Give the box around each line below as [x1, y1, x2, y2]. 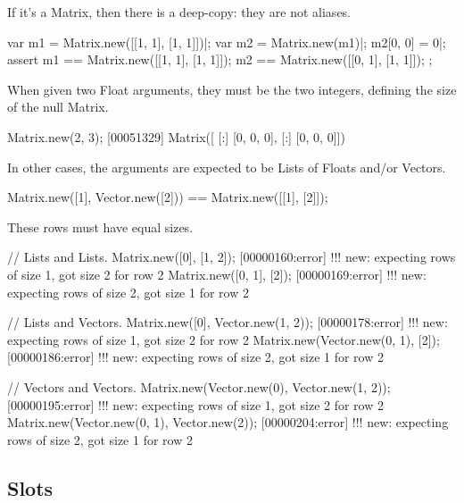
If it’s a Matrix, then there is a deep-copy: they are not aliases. [7, 3, 352, 21]
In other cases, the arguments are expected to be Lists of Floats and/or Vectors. [7, 157, 446, 176]
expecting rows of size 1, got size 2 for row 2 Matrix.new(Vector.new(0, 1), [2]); [7, 330, 440, 348]
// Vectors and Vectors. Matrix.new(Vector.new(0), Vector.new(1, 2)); [7, 377, 391, 396]
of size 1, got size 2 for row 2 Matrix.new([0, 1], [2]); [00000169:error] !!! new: [7, 264, 427, 283]
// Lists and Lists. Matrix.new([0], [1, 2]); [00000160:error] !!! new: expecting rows [7, 247, 456, 266]
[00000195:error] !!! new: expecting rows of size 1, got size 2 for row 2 [7, 395, 384, 414]
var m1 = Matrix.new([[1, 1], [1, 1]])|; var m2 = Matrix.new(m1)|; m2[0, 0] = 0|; [7, 32, 446, 51]
